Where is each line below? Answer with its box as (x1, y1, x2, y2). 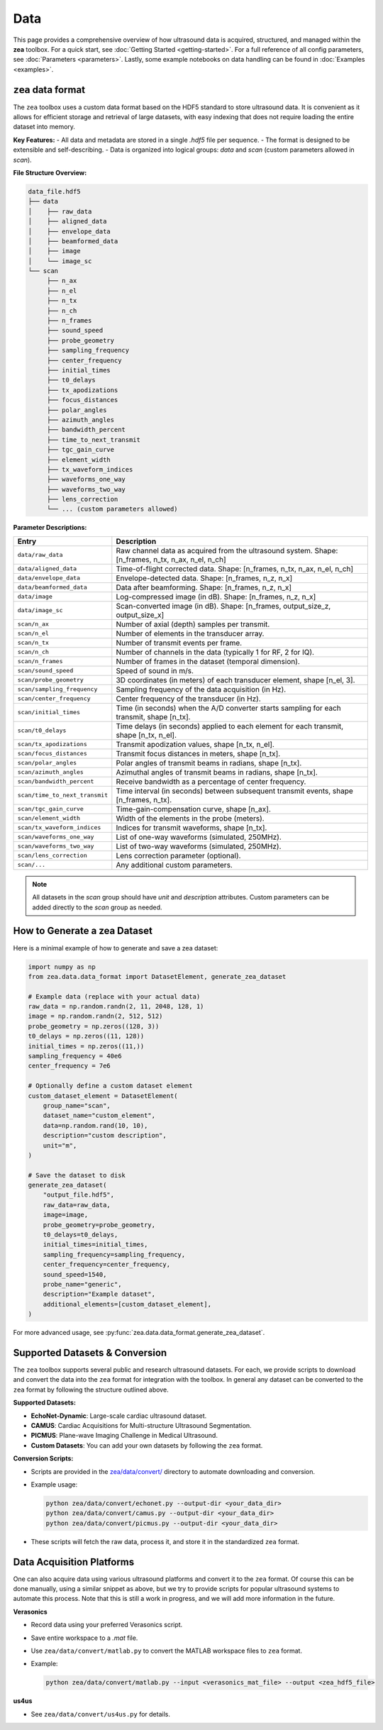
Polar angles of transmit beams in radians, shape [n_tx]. (116, 758, 302, 767)
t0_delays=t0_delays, (43, 1231, 118, 1239)
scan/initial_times (17, 709, 81, 716)
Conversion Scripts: (13, 1454, 74, 1463)
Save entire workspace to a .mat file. (30, 1634, 138, 1642)
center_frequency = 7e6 (28, 1062, 111, 1070)
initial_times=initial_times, (43, 1241, 148, 1248)
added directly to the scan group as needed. (32, 903, 162, 911)
